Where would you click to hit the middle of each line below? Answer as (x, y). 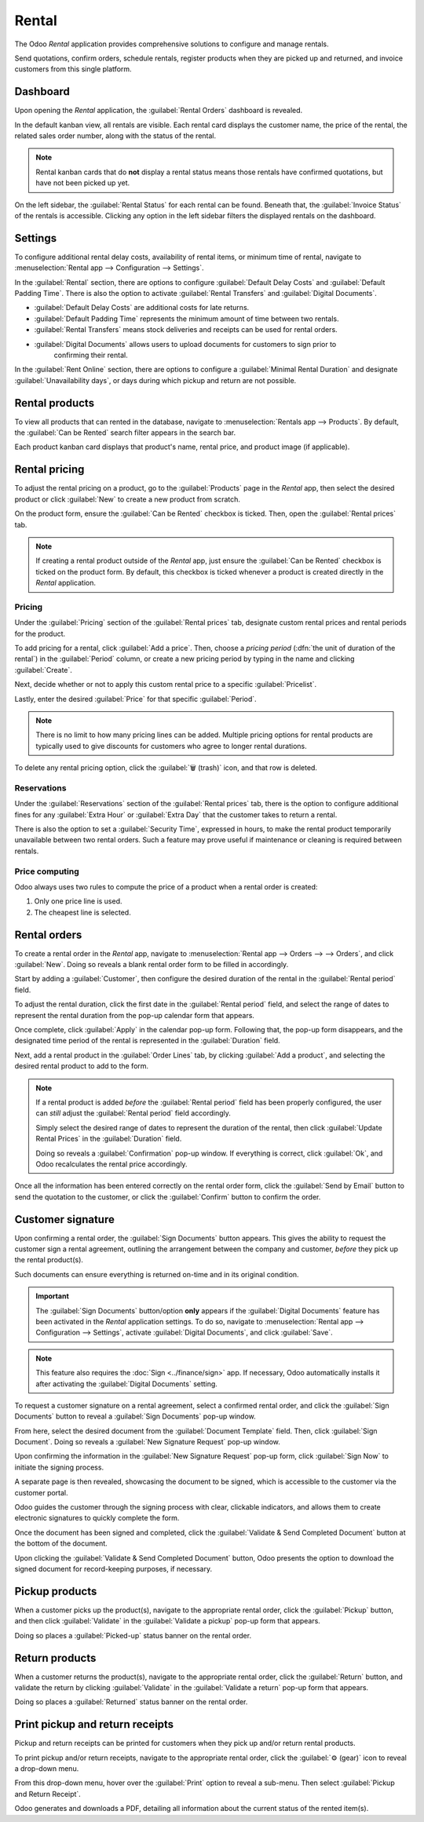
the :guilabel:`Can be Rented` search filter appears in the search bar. (125, 433)
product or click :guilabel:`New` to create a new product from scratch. (128, 499)
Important (53, 1296)
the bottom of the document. (61, 1543)
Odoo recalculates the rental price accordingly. (111, 1164)
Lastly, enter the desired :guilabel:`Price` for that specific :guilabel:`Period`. (135, 699)
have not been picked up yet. (83, 183)
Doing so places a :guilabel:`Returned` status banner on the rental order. (131, 1702)
